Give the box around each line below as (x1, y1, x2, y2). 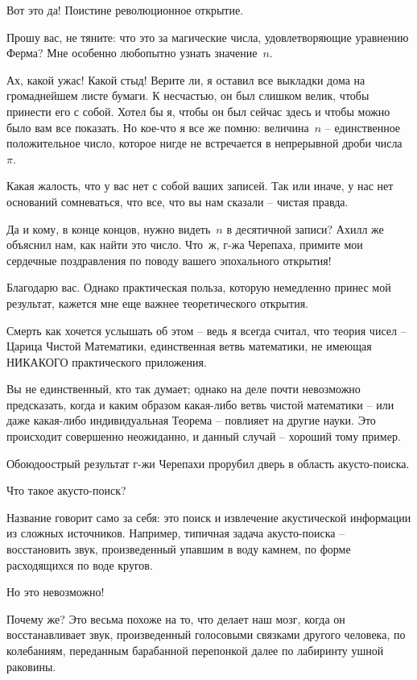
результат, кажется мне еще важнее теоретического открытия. (6, 294, 308, 311)
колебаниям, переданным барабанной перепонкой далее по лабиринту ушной (6, 642, 384, 658)
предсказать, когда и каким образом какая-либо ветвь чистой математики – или (6, 396, 394, 413)
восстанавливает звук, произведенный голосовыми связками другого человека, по (6, 626, 406, 643)
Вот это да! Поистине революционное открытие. (6, 2, 244, 18)
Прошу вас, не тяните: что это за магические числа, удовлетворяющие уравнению (6, 28, 409, 45)
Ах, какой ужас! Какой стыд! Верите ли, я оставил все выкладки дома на (6, 71, 365, 88)
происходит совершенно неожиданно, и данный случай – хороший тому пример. (6, 428, 401, 445)
